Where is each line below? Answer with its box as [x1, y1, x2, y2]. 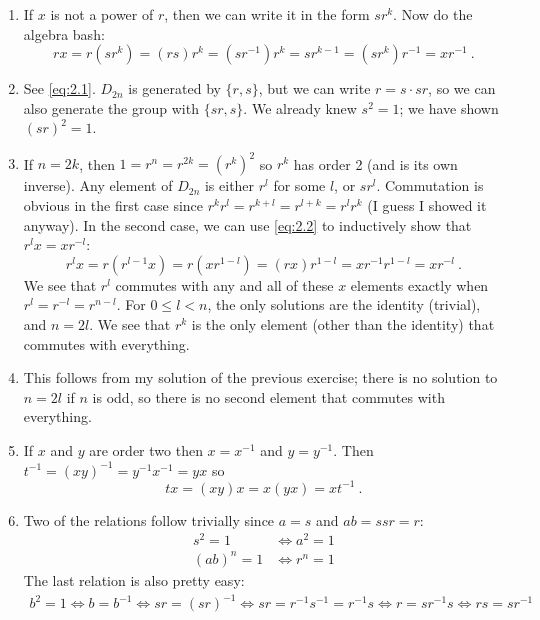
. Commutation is [376, 175, 484, 196]
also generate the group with [23, 97, 199, 118]
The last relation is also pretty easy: [23, 569, 245, 590]
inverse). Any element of [23, 175, 173, 196]
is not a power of [50, 4, 154, 24]
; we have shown [399, 97, 499, 118]
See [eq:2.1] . [23, 78, 96, 99]
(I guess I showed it [367, 195, 487, 216]
